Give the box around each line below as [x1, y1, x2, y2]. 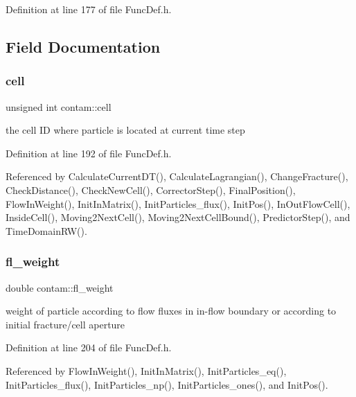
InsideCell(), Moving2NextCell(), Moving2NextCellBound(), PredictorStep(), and [6, 210, 350, 224]
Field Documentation [6, 35, 161, 57]
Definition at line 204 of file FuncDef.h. [6, 340, 172, 355]
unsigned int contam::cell [6, 99, 112, 114]
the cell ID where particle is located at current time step [6, 123, 245, 137]
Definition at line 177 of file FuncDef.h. [6, 2, 172, 16]
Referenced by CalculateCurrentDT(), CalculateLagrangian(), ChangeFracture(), [6, 169, 348, 184]
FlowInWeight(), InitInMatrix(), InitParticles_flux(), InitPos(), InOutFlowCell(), [6, 196, 350, 211]
